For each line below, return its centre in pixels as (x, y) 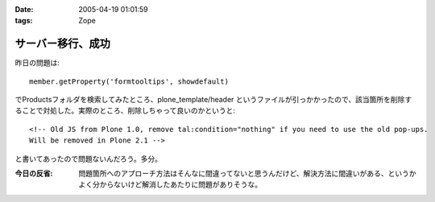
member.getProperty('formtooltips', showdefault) (129, 81)
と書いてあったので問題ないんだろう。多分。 (89, 159)
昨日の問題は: (37, 63)
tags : (24, 21)
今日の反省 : (34, 174)
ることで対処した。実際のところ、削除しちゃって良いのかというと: (125, 111)
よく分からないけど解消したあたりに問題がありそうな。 (170, 184)
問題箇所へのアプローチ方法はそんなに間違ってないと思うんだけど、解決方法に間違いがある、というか (247, 174)
